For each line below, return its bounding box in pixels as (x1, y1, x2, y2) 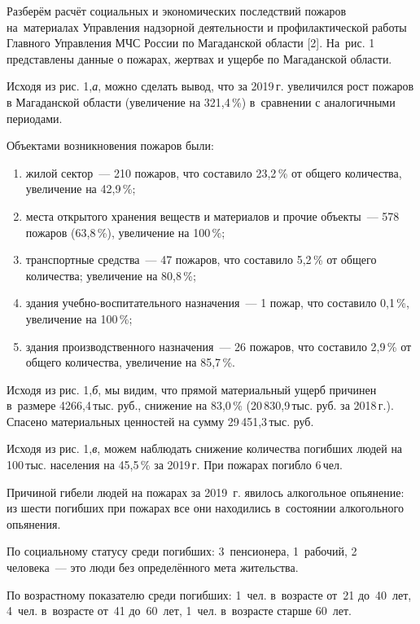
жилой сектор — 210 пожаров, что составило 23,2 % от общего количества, (25, 164, 402, 181)
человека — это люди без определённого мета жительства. (7, 559, 299, 576)
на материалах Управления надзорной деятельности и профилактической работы (7, 18, 407, 35)
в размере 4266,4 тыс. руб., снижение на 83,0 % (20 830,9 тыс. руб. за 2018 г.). (7, 397, 394, 414)
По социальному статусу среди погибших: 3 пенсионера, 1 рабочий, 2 (7, 543, 357, 560)
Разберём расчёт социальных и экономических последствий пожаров (7, 2, 347, 19)
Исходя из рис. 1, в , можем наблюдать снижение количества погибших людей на (7, 440, 403, 457)
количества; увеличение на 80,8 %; (25, 266, 196, 283)
